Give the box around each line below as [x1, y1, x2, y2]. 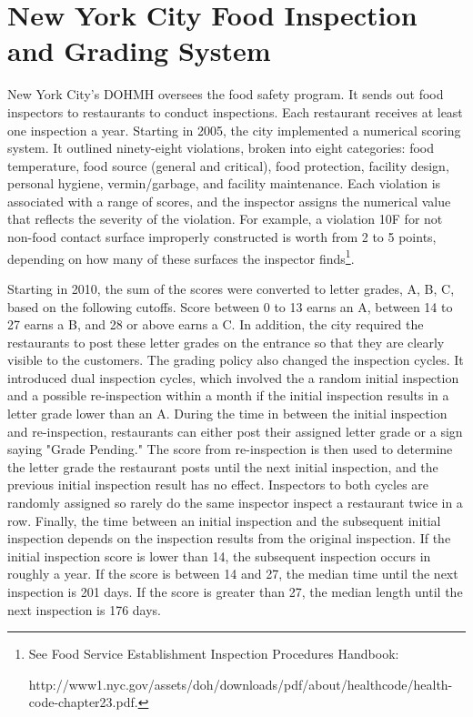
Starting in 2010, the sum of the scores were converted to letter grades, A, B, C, [7, 278, 455, 298]
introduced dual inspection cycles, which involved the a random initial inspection [7, 368, 459, 387]
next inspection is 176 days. [7, 600, 162, 619]
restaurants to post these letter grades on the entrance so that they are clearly [7, 332, 445, 351]
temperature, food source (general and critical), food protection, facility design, [7, 156, 449, 175]
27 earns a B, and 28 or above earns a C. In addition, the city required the [7, 315, 424, 334]
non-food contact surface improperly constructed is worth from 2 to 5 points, [7, 227, 437, 247]
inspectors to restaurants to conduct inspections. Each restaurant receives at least [7, 102, 463, 121]
